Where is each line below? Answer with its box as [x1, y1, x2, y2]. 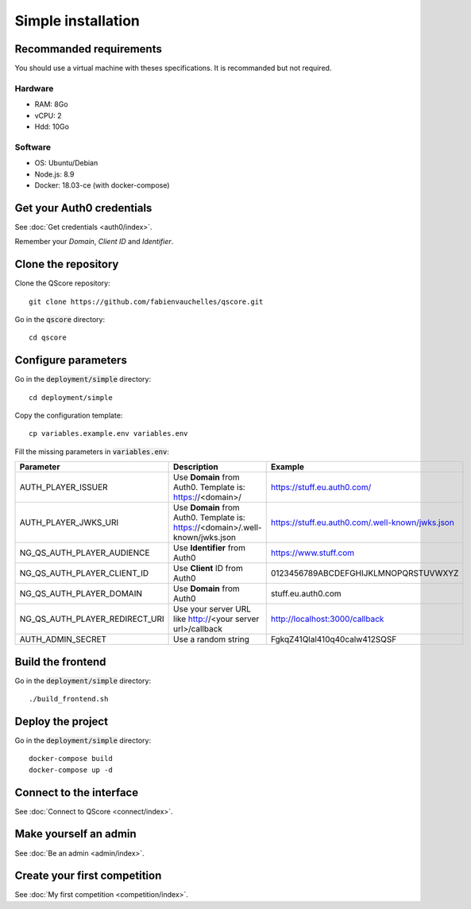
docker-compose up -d [29, 765, 113, 775]
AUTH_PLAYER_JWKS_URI [19, 517, 119, 528]
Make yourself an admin [14, 827, 137, 841]
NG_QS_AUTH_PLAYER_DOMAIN [19, 589, 143, 600]
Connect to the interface [14, 786, 139, 799]
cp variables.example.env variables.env [29, 429, 188, 438]
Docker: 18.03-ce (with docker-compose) [34, 180, 170, 190]
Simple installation [14, 12, 141, 29]
